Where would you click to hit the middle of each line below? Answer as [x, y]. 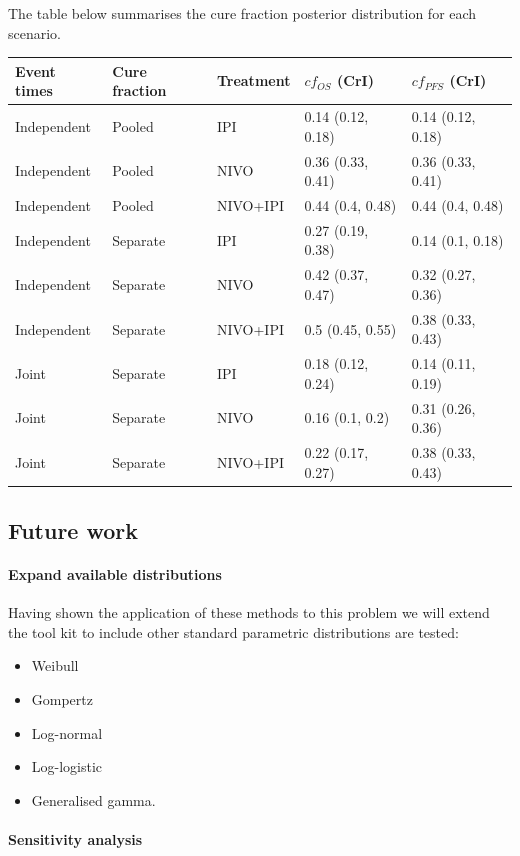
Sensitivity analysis [75, 839]
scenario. [35, 32]
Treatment [253, 80]
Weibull [55, 665]
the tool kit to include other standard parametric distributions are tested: [233, 631]
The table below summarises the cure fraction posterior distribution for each [242, 13]
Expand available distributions [115, 574]
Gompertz [62, 699]
